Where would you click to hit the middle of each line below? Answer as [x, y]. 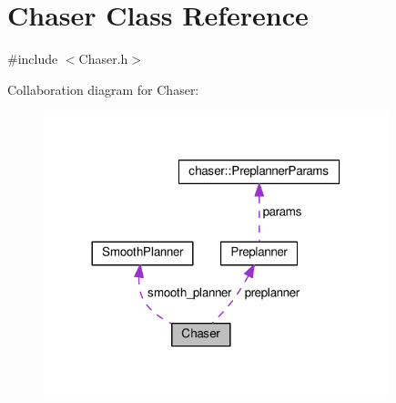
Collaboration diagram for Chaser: [103, 89]
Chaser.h [103, 59]
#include [33, 59]
